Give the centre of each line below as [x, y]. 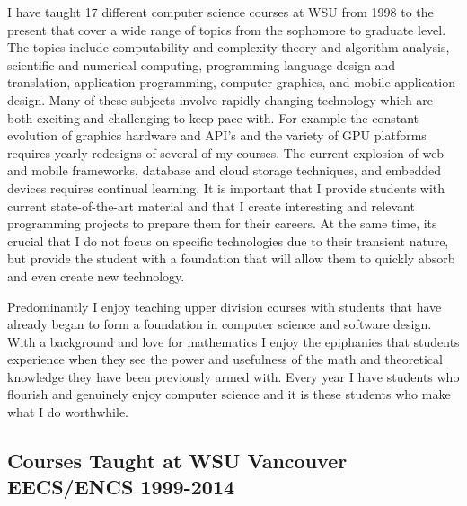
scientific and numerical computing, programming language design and [201, 64]
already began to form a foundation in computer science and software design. [220, 324]
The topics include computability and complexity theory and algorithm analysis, [229, 47]
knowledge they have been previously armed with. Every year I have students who [233, 376]
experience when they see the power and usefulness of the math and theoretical [225, 359]
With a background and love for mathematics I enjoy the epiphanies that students [233, 341]
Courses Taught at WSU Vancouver [177, 461]
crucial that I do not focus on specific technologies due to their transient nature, [228, 240]
